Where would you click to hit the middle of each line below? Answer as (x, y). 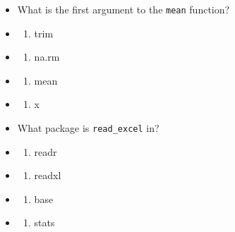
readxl (48, 175)
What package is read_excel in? (88, 128)
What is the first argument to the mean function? (123, 9)
